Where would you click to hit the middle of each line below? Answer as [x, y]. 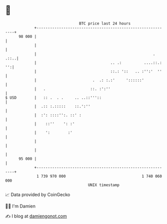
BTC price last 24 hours [105, 23]
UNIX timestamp [104, 185]
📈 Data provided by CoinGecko [38, 195]
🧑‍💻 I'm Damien [20, 206]
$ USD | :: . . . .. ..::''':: [53, 98]
